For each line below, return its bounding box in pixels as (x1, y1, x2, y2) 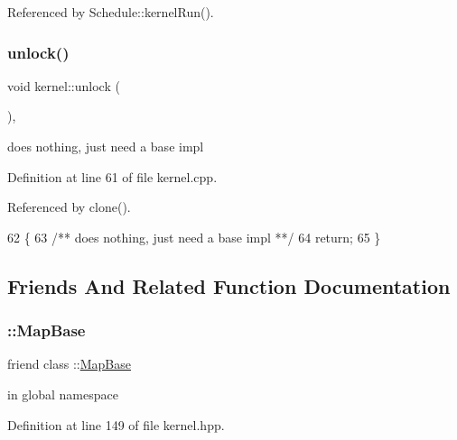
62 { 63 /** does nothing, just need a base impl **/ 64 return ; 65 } (7, 227, 381, 246)
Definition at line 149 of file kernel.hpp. (7, 415, 225, 434)
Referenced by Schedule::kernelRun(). (7, 3, 214, 21)
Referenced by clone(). (7, 197, 131, 216)
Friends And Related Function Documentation (7, 271, 451, 299)
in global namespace (7, 384, 118, 403)
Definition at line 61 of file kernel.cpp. (7, 167, 218, 186)
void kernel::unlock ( (7, 76, 120, 95)
